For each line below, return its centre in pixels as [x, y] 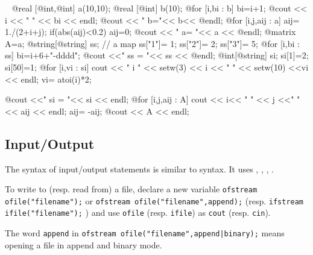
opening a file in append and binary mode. [84, 244]
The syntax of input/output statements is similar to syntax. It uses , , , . [139, 168]
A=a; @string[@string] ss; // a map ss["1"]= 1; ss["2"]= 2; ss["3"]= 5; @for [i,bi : [152, 43]
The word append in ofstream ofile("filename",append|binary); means [145, 233]
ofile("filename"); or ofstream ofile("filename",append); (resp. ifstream [154, 200]
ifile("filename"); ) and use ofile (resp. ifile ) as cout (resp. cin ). [138, 212]
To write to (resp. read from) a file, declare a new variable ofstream [131, 189]
